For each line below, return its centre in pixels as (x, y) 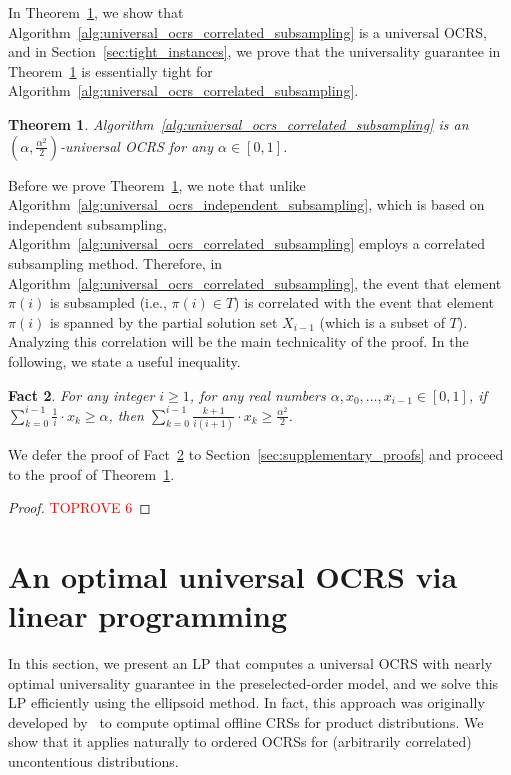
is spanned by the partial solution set (163, 321)
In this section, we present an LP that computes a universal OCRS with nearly (250, 663)
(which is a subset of (382, 321)
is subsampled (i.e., (108, 302)
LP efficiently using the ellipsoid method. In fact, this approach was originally (246, 702)
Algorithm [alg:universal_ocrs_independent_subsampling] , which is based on (246, 204)
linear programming (148, 615)
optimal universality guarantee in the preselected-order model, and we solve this (253, 682)
